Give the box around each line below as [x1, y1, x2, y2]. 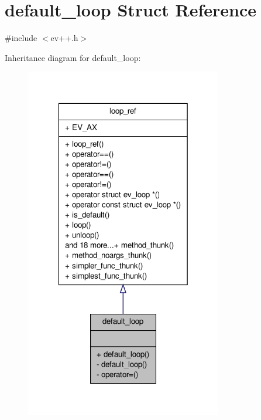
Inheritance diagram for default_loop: [5, 51, 141, 63]
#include [5, 32, 37, 44]
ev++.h [50, 32, 78, 44]
